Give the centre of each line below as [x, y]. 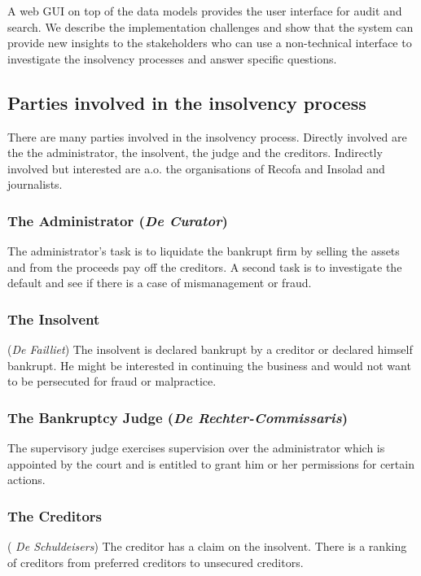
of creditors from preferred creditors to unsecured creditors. [156, 562]
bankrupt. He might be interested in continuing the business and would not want [209, 365]
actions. [26, 480]
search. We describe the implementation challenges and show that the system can [210, 26]
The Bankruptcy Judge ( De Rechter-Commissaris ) [178, 417]
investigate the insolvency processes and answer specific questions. [172, 58]
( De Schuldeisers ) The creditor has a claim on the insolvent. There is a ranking [207, 546]
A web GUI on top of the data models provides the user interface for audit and [205, 11]
